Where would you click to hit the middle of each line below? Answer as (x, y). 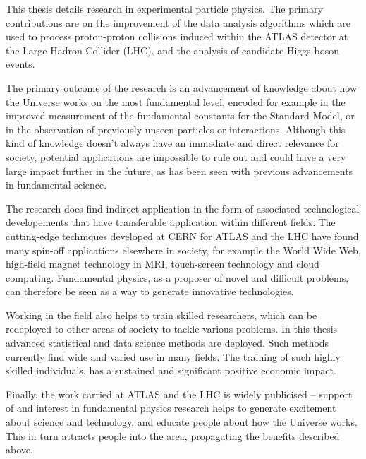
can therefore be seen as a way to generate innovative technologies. (150, 291)
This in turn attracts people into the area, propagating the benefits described (173, 435)
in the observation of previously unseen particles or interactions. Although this (176, 129)
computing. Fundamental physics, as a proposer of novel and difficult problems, (177, 277)
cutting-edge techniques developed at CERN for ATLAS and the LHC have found (182, 236)
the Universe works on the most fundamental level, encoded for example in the (176, 101)
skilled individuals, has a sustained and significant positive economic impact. (171, 370)
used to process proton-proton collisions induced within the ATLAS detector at (177, 36)
